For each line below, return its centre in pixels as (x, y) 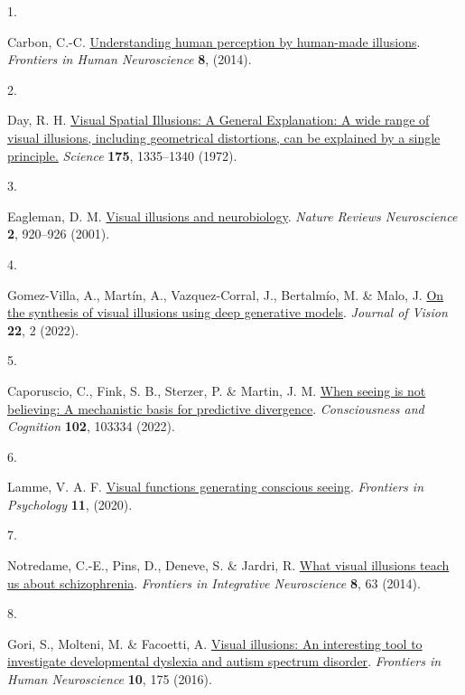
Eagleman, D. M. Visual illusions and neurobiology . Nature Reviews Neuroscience (232, 216)
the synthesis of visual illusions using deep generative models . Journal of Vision (228, 312)
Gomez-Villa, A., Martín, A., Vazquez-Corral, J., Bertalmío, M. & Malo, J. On (226, 294)
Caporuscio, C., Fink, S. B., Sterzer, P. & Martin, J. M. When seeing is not (217, 390)
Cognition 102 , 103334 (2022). (91, 426)
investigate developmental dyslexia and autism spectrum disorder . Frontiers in (224, 661)
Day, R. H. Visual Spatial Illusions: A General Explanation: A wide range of (219, 120)
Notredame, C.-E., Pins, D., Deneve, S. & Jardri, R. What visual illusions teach (228, 565)
